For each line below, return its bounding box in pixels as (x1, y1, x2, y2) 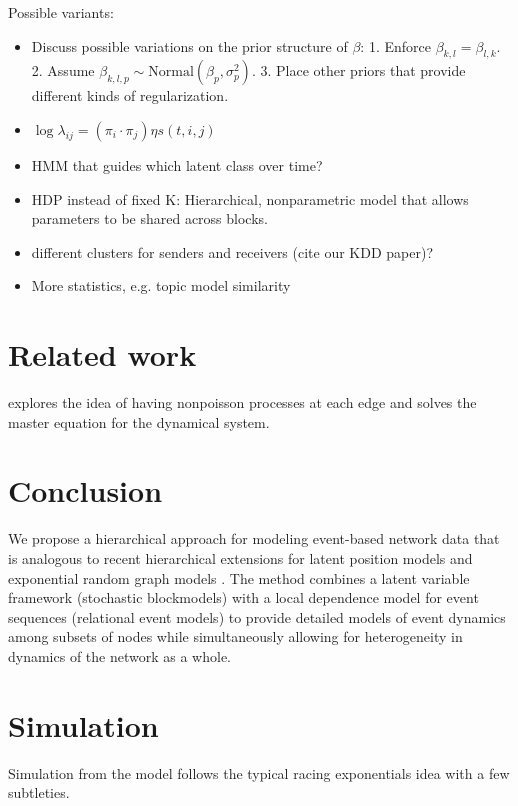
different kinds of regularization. (31, 85, 229, 106)
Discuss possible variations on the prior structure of (31, 35, 348, 56)
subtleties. (8, 782, 70, 803)
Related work (8, 334, 197, 375)
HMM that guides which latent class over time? (31, 154, 323, 175)
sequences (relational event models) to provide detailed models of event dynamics (8, 606, 506, 627)
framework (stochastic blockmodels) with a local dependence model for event (8, 587, 479, 608)
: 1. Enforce (360, 35, 431, 56)
